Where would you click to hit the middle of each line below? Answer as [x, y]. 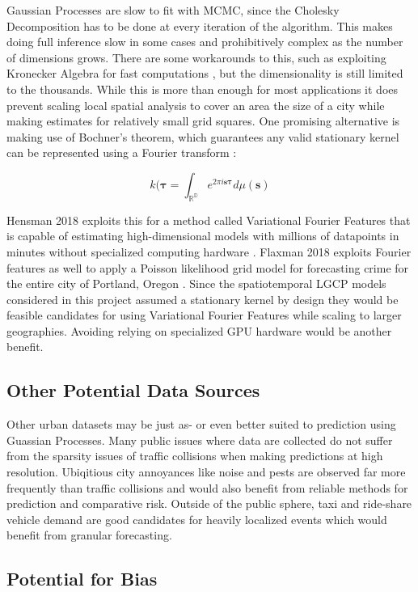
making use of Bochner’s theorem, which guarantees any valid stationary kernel [203, 136]
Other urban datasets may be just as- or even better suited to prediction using [201, 424]
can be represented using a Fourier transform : [122, 152]
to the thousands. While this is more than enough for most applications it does [203, 89]
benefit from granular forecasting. [89, 535]
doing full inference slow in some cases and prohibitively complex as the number [205, 42]
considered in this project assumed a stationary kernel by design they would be [203, 299]
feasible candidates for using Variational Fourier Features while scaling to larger [204, 315]
